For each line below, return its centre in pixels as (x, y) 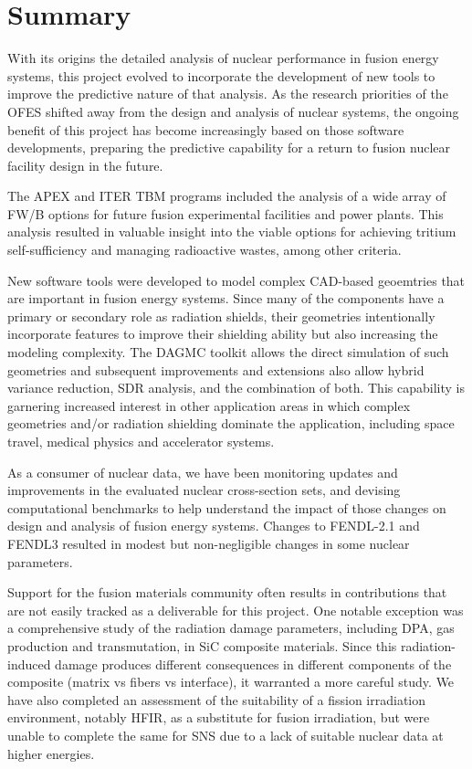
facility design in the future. (85, 165)
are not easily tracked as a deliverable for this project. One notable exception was (236, 610)
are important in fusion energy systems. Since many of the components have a (226, 298)
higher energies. (51, 753)
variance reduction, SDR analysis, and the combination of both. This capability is (236, 388)
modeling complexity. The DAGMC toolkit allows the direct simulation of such (228, 352)
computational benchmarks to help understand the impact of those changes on (227, 507)
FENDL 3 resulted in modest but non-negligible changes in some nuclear (209, 543)
